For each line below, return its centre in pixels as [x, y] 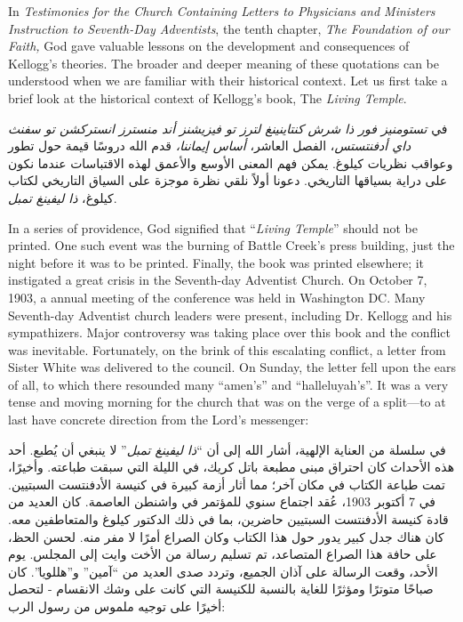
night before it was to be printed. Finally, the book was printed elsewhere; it [216, 262]
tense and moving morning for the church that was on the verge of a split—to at [227, 402]
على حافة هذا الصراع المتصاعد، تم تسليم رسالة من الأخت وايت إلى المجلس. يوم [223, 554]
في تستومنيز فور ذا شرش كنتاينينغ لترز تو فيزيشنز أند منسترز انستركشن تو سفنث [228, 128]
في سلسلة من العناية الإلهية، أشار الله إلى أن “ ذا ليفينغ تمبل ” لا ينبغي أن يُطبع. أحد [227, 449]
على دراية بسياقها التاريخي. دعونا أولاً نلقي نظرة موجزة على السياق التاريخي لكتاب [228, 180]
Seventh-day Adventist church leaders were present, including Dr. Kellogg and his [230, 315]
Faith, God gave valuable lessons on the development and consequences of [209, 46]
